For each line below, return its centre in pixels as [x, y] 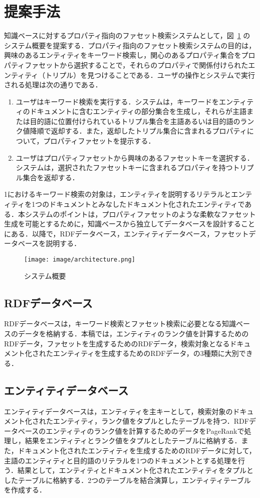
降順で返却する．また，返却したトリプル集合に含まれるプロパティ [138, 131]
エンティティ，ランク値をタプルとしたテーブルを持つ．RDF [151, 421]
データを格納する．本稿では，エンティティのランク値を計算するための [133, 334]
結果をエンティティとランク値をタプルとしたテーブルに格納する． [133, 441]
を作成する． [25, 490]
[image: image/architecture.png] [80, 260]
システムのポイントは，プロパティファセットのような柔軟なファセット [140, 214]
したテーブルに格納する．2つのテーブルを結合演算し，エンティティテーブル [127, 480]
